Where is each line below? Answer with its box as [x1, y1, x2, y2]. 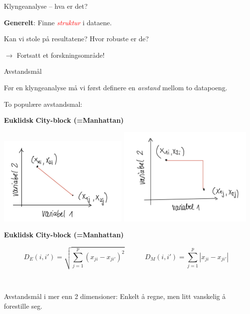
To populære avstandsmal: [4, 99, 83, 109]
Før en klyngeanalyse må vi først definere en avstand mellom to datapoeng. [4, 82, 228, 92]
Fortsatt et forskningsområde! [17, 50, 105, 60]
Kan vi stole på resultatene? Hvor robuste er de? [4, 33, 149, 44]
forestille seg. [4, 301, 43, 311]
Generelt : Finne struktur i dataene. [4, 17, 112, 27]
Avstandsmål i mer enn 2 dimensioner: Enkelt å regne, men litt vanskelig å [4, 291, 226, 301]
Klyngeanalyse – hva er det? [4, 1, 88, 11]
